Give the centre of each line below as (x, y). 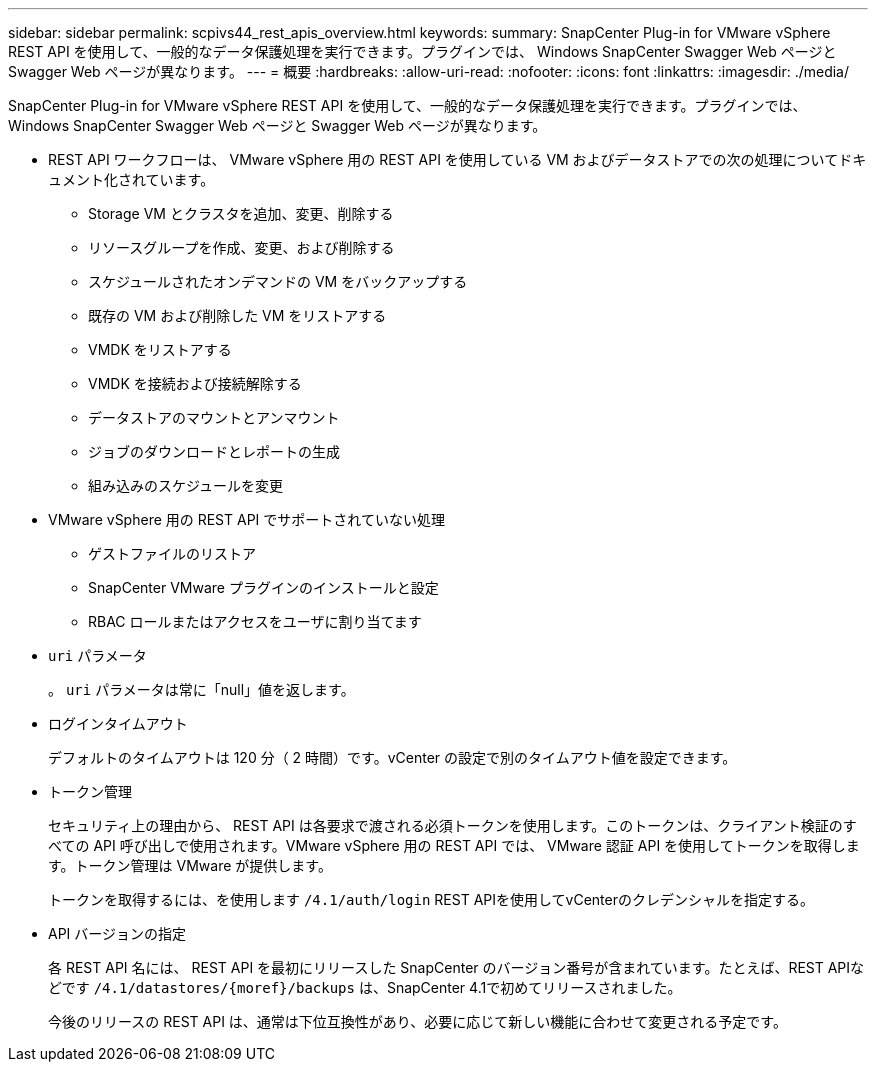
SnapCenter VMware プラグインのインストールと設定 (263, 587)
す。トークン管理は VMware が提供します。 (190, 865)
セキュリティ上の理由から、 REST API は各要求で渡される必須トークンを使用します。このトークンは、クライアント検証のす (452, 825)
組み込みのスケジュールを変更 (186, 485)
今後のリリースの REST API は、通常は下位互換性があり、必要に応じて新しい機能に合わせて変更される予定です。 (417, 1021)
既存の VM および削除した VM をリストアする (237, 315)
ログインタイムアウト (118, 723)
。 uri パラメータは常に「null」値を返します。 (201, 689)
